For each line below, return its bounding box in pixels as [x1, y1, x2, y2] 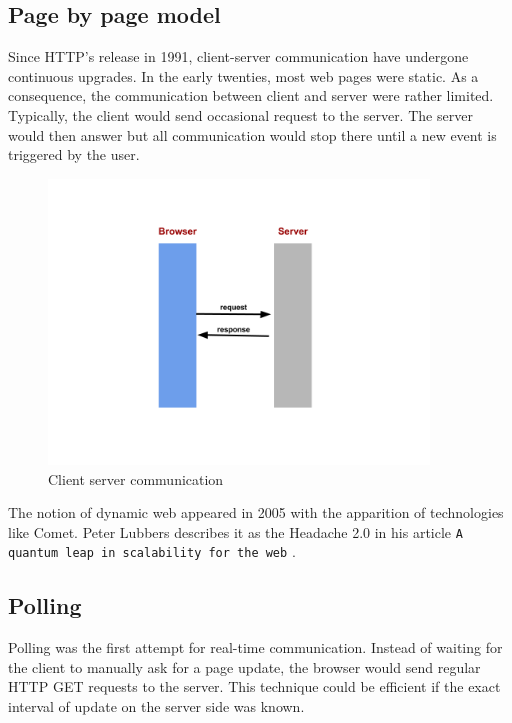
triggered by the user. [8, 144, 140, 165]
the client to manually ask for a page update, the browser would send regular [8, 656, 481, 677]
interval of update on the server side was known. [8, 696, 305, 717]
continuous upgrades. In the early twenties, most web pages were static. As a [8, 65, 479, 86]
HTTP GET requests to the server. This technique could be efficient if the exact [8, 676, 501, 697]
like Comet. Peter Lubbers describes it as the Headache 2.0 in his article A [8, 521, 463, 542]
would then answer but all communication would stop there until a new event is [8, 124, 497, 145]
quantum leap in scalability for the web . [8, 541, 296, 562]
